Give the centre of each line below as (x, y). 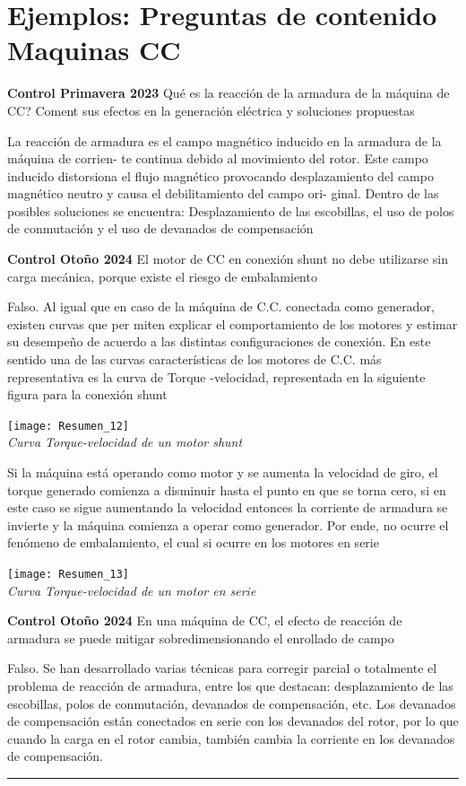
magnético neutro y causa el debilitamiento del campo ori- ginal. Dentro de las (223, 193)
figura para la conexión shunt (87, 394)
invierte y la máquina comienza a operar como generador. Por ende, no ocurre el (228, 524)
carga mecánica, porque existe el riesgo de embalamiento (162, 276)
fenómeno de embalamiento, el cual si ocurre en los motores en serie (193, 542)
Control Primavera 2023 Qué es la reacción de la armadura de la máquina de (229, 93)
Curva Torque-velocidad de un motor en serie (132, 590)
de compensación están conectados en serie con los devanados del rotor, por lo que (233, 721)
